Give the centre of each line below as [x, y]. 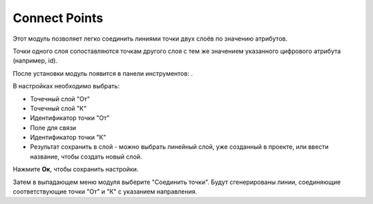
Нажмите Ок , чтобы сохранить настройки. [76, 170]
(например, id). [35, 61]
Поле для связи [53, 127]
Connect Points [58, 18]
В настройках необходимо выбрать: [66, 86]
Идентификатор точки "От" [70, 118]
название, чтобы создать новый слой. [86, 156]
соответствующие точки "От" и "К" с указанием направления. [105, 192]
